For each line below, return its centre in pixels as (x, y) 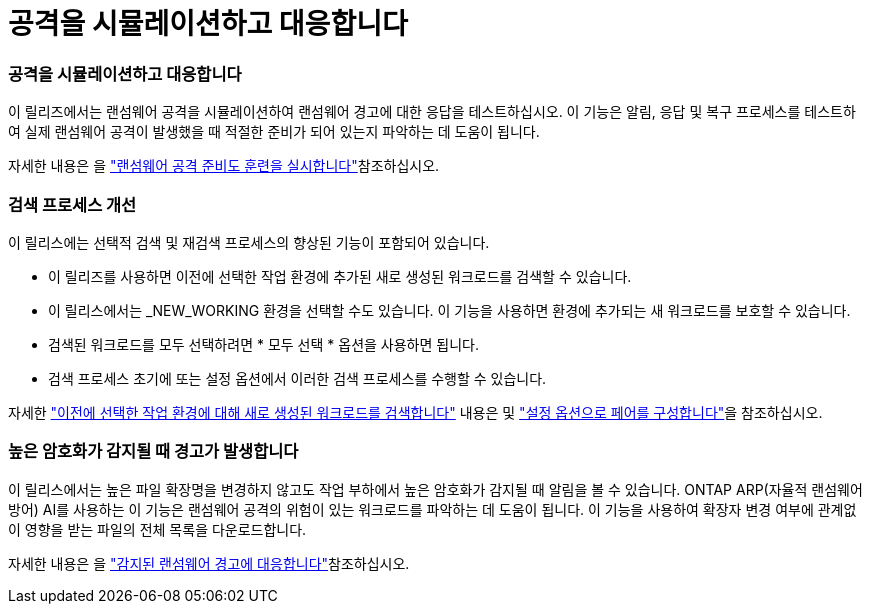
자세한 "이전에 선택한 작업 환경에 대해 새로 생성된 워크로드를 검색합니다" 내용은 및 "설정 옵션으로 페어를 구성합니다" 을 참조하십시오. (415, 412)
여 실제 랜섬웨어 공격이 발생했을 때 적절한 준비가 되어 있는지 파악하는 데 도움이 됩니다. (274, 132)
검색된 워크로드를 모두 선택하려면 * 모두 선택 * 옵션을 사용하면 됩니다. (263, 344)
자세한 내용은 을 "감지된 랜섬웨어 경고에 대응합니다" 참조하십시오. (209, 563)
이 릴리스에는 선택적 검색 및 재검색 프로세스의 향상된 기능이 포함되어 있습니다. (249, 242)
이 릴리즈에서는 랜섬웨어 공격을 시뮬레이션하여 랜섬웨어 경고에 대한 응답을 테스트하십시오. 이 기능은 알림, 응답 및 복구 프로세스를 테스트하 (432, 112)
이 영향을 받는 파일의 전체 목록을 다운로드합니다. (157, 529)
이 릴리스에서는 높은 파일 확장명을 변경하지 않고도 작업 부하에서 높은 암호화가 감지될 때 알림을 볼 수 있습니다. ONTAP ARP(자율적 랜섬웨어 (435, 489)
